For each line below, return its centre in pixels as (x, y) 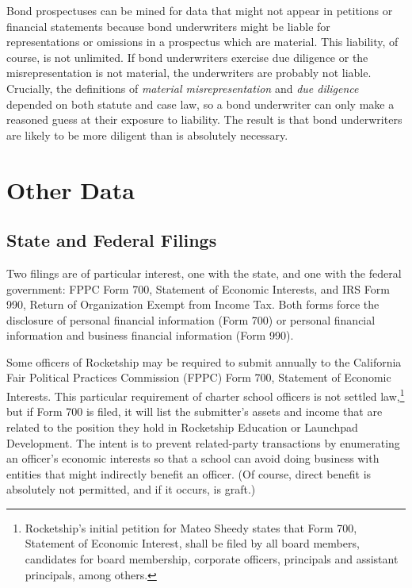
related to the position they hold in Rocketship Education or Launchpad (182, 427)
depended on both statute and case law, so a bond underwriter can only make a (200, 104)
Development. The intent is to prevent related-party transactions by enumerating (203, 442)
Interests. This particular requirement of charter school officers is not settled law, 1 (206, 395)
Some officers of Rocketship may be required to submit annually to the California (204, 361)
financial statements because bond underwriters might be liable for (168, 26)
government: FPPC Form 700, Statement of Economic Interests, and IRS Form (198, 288)
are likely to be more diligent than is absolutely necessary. (147, 135)
